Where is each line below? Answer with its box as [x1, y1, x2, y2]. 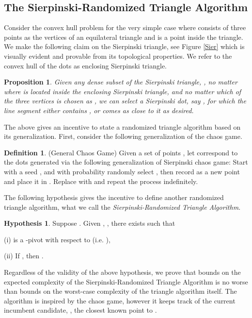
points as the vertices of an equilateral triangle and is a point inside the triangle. [4, 32, 243, 42]
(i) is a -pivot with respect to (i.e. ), [4, 234, 110, 244]
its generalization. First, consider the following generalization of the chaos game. [4, 131, 242, 141]
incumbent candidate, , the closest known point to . [4, 305, 157, 315]
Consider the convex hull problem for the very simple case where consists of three [4, 22, 246, 33]
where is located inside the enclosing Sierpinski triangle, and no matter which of [4, 86, 241, 96]
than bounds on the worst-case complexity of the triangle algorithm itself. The [4, 286, 237, 296]
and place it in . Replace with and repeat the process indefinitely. [4, 176, 198, 186]
